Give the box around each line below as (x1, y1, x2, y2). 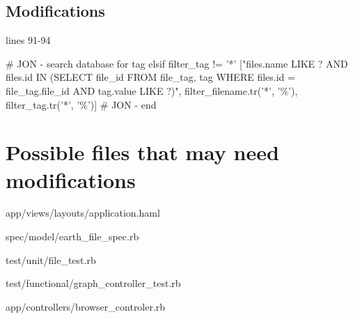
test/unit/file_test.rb (6, 252, 96, 267)
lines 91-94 (6, 33, 51, 47)
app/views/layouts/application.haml (6, 205, 160, 220)
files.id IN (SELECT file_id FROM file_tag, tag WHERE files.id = (6, 70, 295, 84)
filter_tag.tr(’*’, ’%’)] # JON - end (6, 97, 157, 111)
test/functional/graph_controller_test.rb (6, 276, 181, 290)
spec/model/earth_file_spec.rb (6, 229, 139, 244)
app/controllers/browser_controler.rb (6, 299, 166, 313)
